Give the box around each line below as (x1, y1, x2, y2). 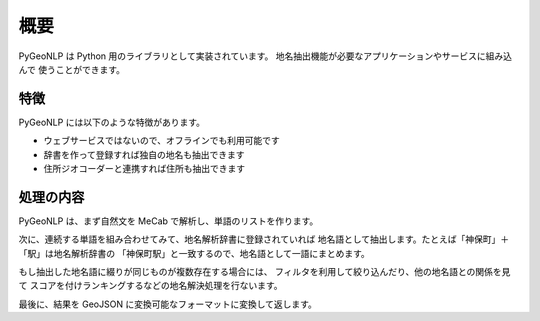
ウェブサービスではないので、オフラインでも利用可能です (43, 135, 280, 147)
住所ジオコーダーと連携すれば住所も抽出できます (43, 163, 245, 175)
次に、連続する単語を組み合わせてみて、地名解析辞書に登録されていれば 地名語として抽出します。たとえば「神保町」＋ (18, 233, 510, 245)
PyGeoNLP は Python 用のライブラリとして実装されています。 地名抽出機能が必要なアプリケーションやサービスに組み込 (18, 50, 512, 62)
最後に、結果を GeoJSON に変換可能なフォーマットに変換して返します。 (18, 298, 317, 310)
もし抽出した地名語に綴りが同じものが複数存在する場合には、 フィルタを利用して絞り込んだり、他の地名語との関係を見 (18, 266, 511, 278)
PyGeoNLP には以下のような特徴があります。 (18, 116, 205, 128)
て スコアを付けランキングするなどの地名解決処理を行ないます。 (18, 280, 284, 292)
